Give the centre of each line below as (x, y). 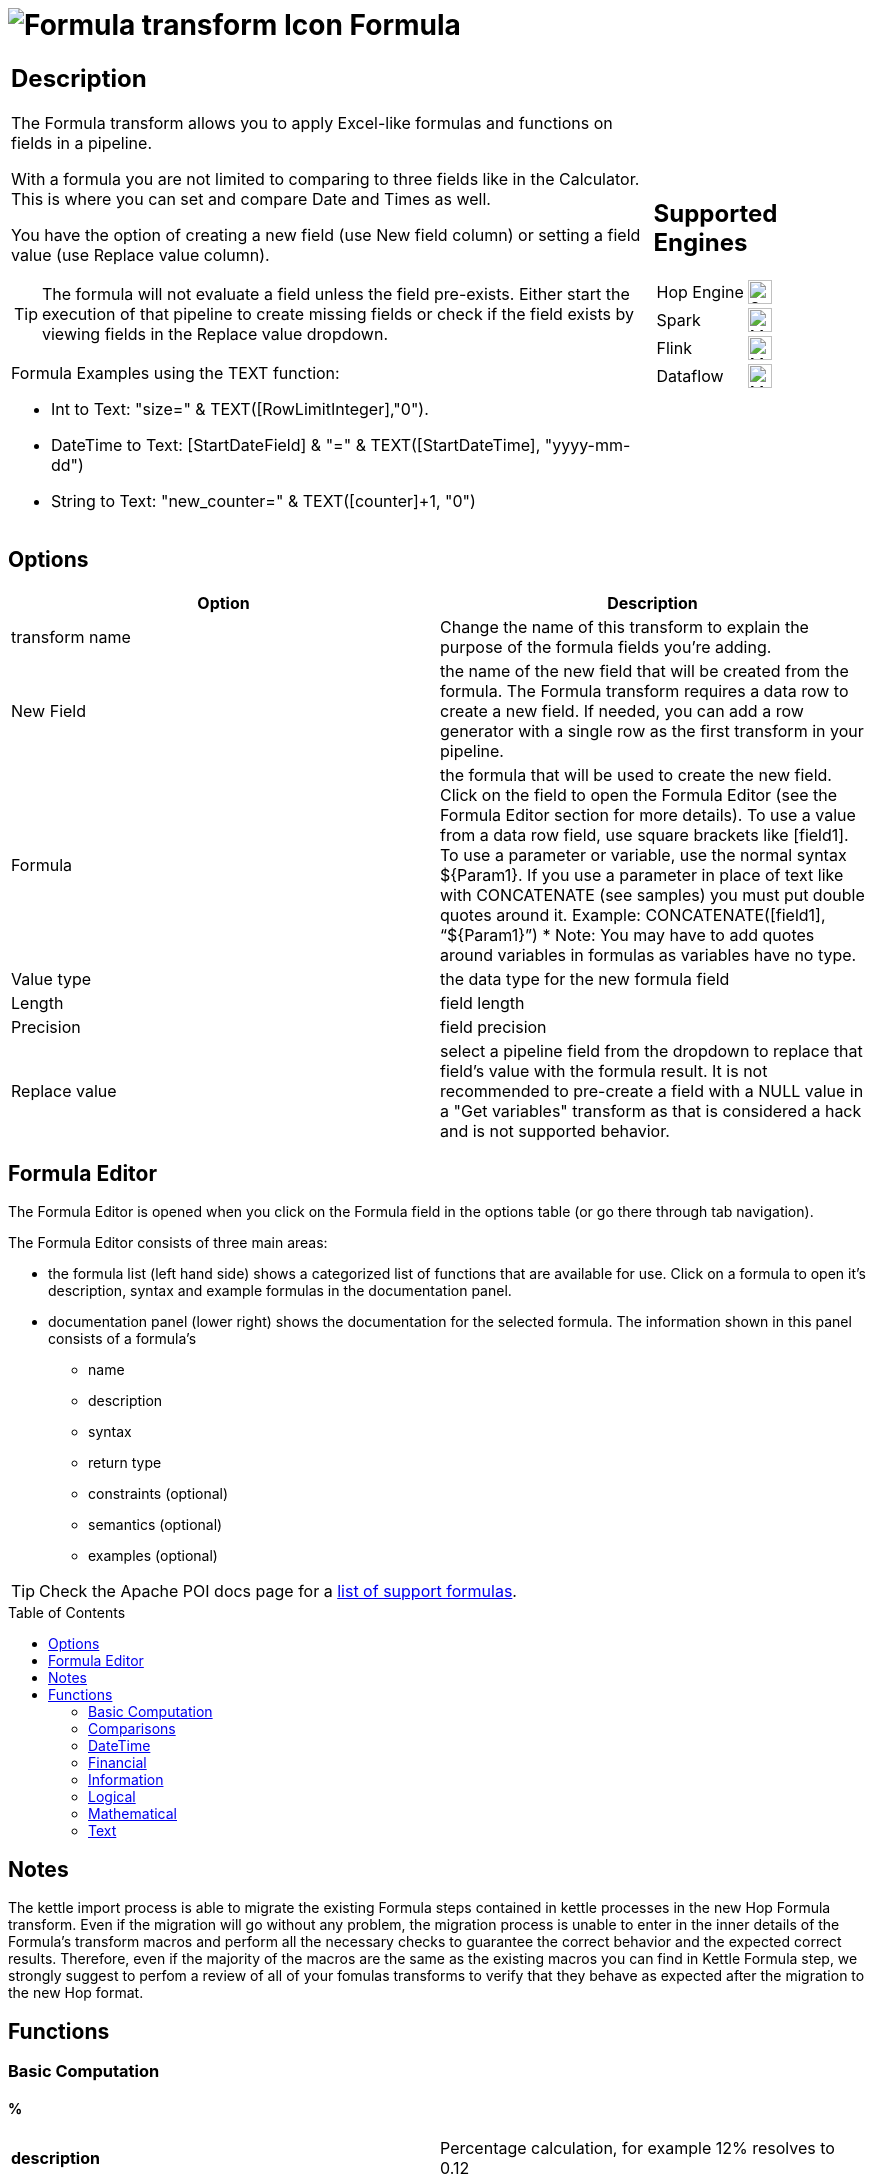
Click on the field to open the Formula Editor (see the (639, 794)
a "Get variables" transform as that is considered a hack (651, 1110)
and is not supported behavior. (555, 1130)
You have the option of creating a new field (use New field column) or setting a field (326, 234)
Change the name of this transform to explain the (624, 626)
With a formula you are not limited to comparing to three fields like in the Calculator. (325, 178)
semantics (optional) (155, 1525)
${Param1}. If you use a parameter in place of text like (642, 874)
